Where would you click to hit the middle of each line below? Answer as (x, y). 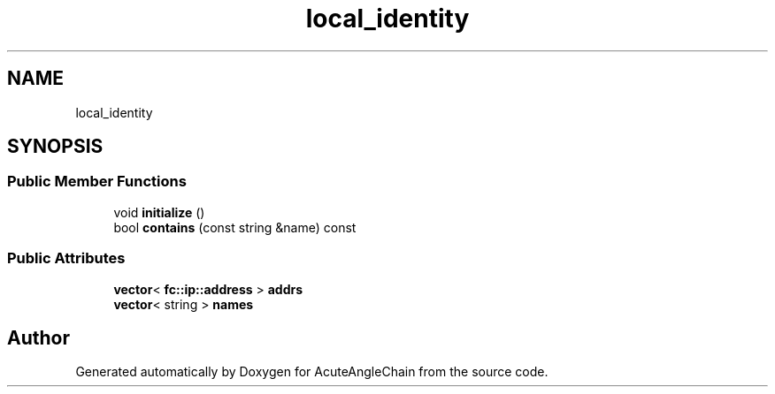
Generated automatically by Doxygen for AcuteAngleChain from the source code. (312, 372)
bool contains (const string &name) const (235, 227)
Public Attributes (66, 258)
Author (38, 337)
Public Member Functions (97, 182)
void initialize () (159, 212)
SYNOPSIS (55, 147)
